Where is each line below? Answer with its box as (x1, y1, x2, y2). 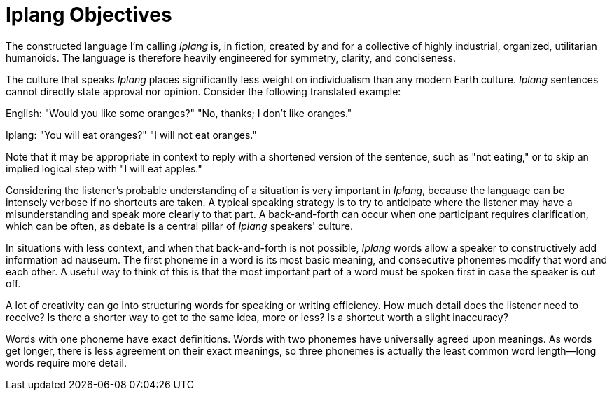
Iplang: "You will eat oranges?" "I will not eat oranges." (6, 128, 257, 141)
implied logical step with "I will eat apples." (6, 162, 202, 175)
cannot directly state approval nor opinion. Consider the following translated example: (6, 85, 401, 97)
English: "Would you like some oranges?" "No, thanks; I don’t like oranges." (6, 107, 352, 119)
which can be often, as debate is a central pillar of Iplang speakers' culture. (6, 219, 354, 232)
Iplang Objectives (6, 3, 172, 27)
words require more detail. (6, 356, 127, 369)
